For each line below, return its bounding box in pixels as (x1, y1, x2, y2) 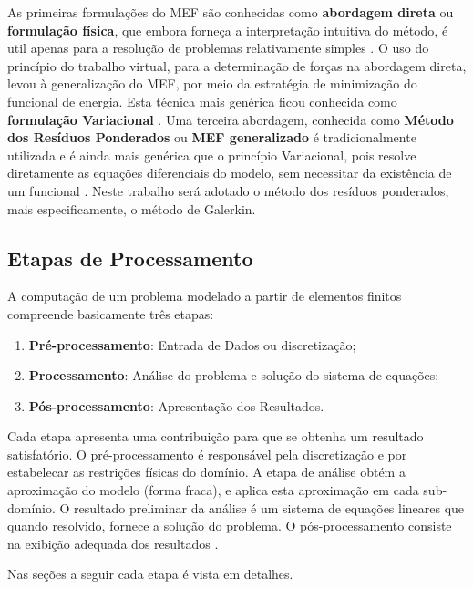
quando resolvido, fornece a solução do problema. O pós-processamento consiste (7, 516, 452, 535)
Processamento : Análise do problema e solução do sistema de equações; (28, 366, 439, 385)
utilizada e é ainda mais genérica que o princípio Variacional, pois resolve (7, 145, 416, 164)
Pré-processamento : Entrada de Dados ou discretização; (28, 335, 356, 354)
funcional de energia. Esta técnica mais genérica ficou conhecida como (7, 91, 397, 110)
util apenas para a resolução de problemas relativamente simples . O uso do (7, 38, 429, 57)
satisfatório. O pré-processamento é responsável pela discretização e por (7, 444, 407, 463)
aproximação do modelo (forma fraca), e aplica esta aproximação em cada (7, 480, 419, 500)
